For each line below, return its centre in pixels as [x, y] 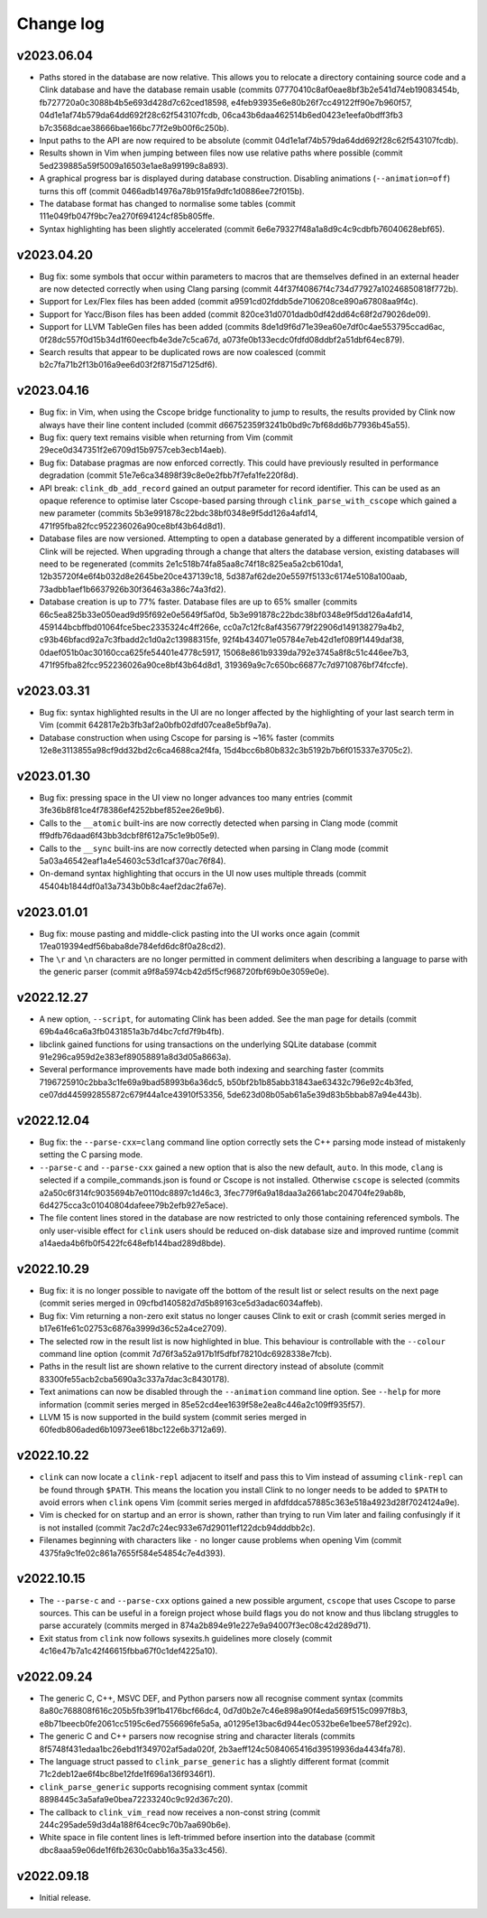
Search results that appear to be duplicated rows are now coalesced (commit [183, 352]
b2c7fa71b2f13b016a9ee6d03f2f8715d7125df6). [129, 365]
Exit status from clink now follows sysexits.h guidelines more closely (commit [186, 1638]
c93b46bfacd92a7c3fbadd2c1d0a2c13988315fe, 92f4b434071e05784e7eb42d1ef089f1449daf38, [222, 640]
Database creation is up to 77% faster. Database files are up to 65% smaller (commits [198, 602]
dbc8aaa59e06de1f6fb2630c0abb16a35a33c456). [133, 1850]
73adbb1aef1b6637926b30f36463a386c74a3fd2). [133, 589]
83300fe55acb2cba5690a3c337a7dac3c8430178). [134, 1379]
